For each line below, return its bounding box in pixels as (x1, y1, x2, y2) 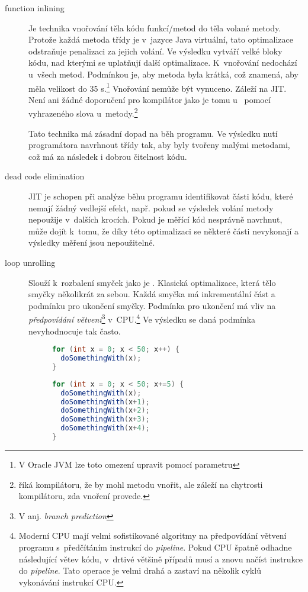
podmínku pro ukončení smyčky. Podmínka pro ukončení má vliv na (28, 299, 276, 311)
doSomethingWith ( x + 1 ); (60, 397, 150, 406)
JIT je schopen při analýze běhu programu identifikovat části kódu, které (28, 190, 293, 202)
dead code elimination (5, 170, 85, 182)
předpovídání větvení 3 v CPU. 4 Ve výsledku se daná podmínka (28, 311, 256, 326)
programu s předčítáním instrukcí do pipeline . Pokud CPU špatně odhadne (18, 540, 292, 553)
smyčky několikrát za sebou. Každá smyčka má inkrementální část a (28, 288, 275, 300)
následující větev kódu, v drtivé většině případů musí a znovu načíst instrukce (18, 552, 303, 565)
